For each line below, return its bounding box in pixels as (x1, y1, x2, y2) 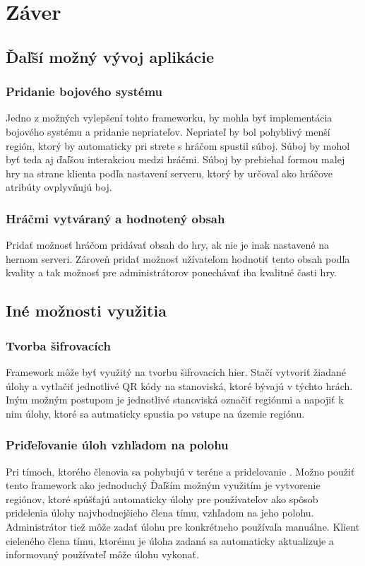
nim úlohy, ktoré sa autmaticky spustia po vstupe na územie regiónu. (6, 406, 305, 420)
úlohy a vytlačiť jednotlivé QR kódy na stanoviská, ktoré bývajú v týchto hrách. (6, 378, 353, 393)
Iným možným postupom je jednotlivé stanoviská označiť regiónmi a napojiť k (6, 392, 344, 407)
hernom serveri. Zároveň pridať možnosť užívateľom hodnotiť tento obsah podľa (6, 251, 350, 266)
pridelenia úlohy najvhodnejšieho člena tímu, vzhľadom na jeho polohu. (6, 505, 314, 520)
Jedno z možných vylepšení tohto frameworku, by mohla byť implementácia (6, 110, 333, 125)
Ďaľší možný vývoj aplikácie (6, 45, 214, 67)
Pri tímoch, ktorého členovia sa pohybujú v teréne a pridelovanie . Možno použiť (6, 464, 355, 478)
